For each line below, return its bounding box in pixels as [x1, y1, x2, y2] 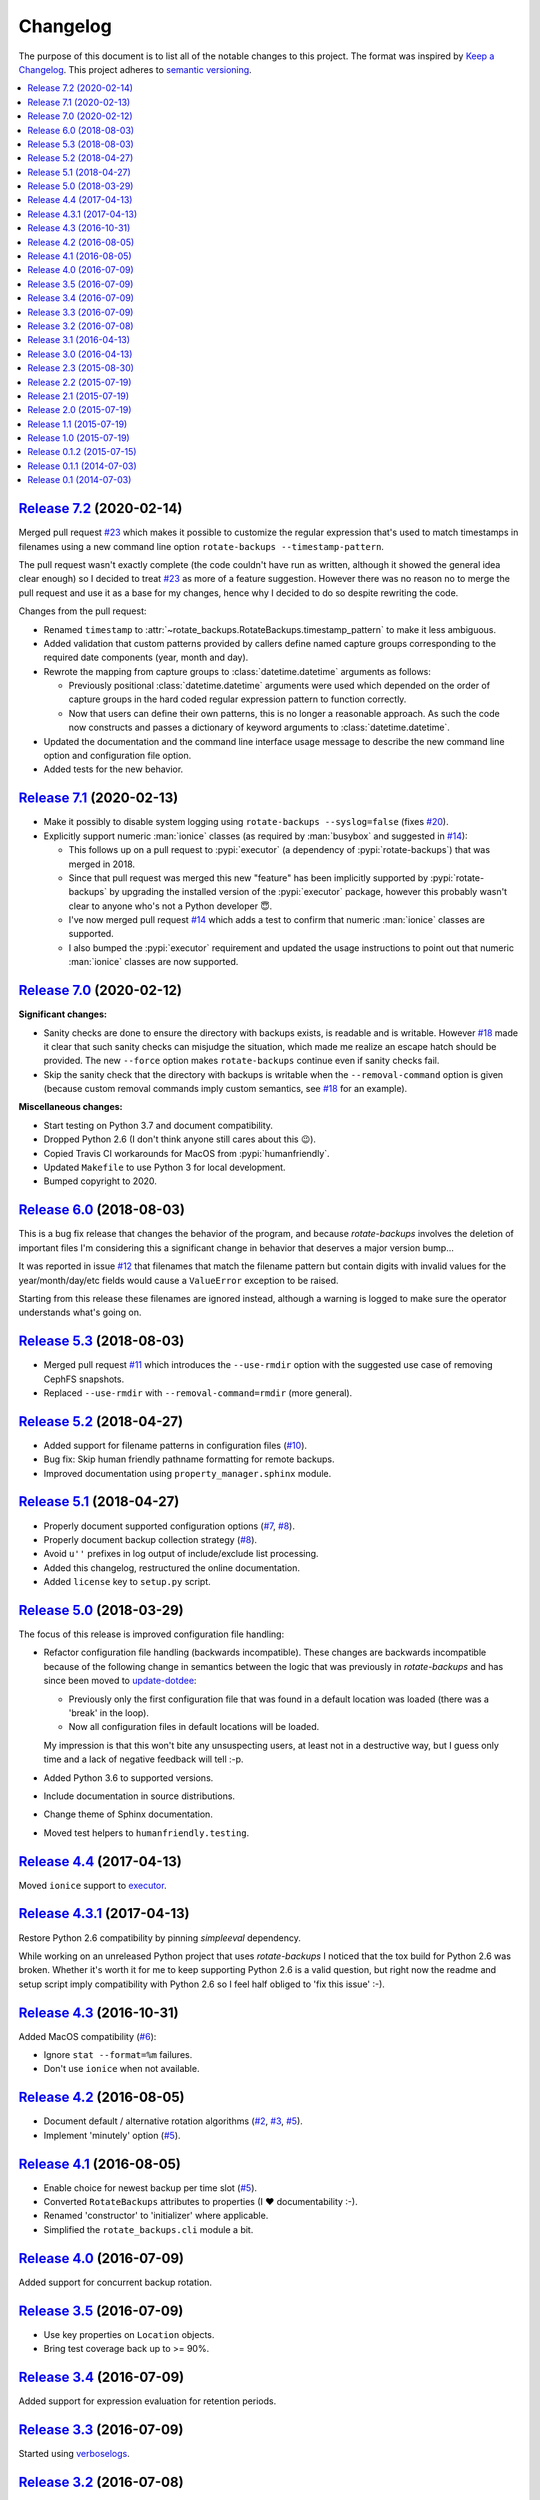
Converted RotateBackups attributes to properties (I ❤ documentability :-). [43, 2196, 359, 2207]
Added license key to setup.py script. [43, 1576, 212, 1588]
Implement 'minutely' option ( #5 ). [43, 2129, 181, 2141]
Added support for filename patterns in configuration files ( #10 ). [43, 1439, 308, 1451]
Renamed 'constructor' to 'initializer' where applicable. [43, 2210, 269, 2222]
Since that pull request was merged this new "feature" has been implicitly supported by [68, 871, 429, 884]
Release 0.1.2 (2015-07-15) [27, 446, 137, 458]
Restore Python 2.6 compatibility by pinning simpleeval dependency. [18, 1931, 302, 1944]
